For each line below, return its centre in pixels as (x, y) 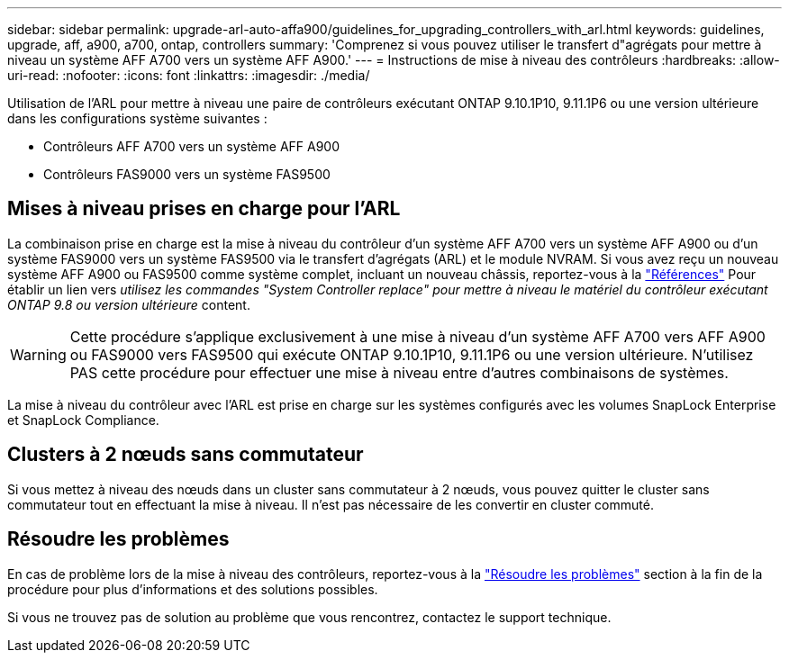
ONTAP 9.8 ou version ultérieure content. (129, 304)
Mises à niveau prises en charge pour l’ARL (204, 209)
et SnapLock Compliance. (83, 420)
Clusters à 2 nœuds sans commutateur (186, 455)
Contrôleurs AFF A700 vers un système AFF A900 (192, 146)
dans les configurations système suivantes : (137, 118)
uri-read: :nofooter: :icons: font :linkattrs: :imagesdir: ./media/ (189, 75)
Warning (38, 354)
